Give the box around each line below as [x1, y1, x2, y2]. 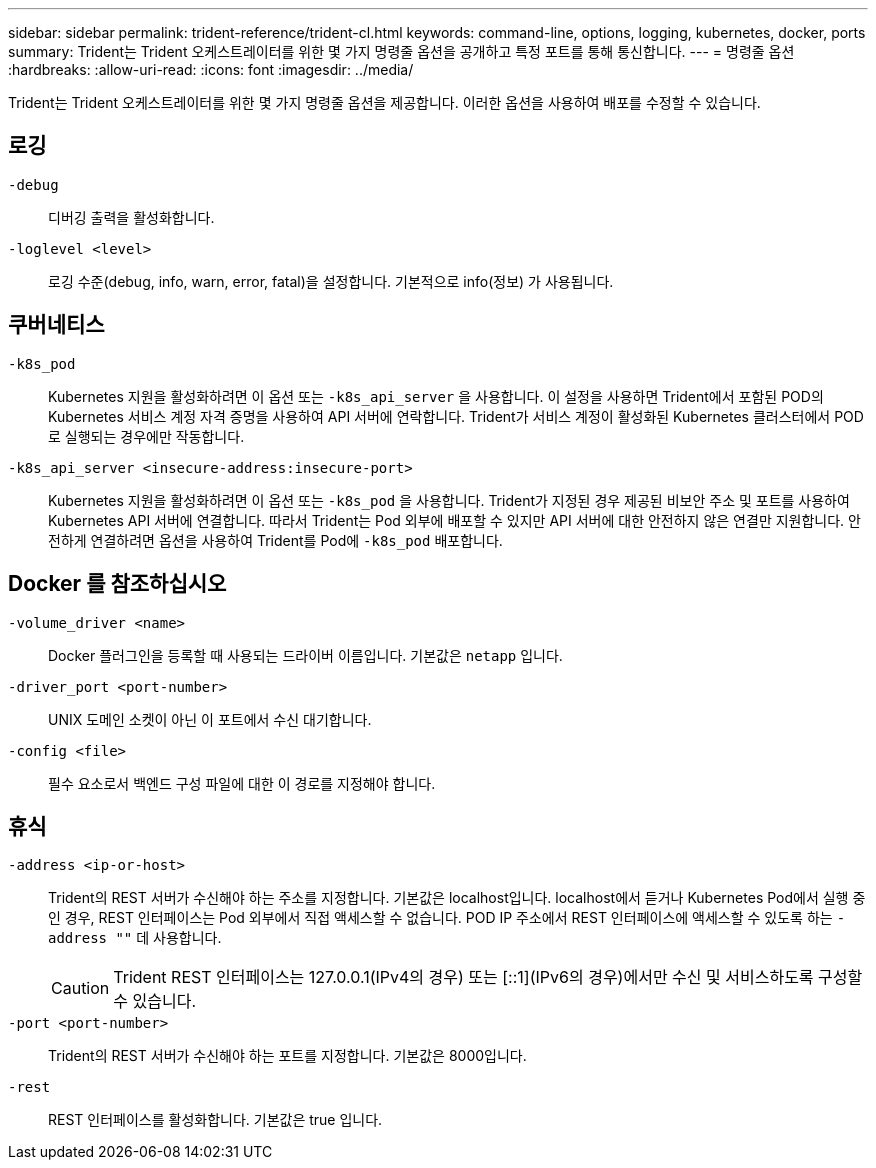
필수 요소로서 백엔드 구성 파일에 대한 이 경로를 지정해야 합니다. [48, 774, 436, 792]
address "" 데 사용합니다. [48, 929, 222, 947]
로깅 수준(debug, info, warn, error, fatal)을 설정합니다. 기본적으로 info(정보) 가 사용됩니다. [48, 272, 614, 290]
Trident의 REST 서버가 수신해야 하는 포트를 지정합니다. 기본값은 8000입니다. [48, 1047, 527, 1065]
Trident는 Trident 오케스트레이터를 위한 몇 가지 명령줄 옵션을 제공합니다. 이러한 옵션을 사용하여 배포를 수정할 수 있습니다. [8, 94, 761, 111]
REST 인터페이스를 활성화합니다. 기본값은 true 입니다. [48, 1111, 383, 1129]
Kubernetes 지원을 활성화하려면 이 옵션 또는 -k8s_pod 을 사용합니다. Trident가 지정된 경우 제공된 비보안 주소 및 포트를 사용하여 [48, 491, 850, 509]
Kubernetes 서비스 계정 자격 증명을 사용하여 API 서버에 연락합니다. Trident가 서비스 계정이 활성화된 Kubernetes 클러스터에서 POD [48, 407, 864, 425]
